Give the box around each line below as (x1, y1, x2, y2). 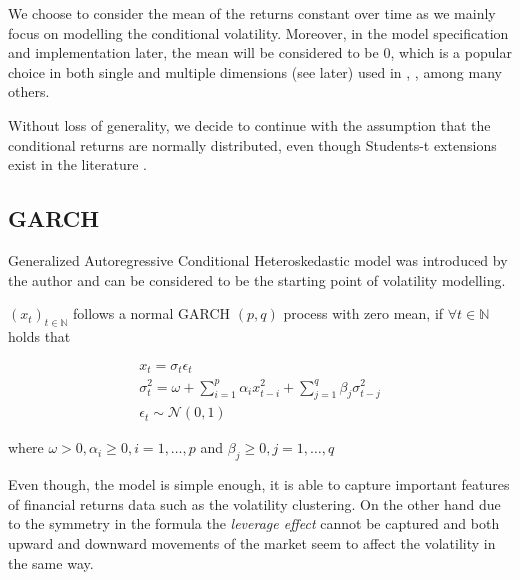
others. (8, 81, 50, 102)
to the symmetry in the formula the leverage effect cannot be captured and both (8, 513, 500, 534)
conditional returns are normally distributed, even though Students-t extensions (8, 134, 497, 155)
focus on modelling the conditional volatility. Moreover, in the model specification (8, 22, 509, 43)
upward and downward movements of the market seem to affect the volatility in (8, 532, 496, 553)
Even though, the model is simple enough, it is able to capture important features (8, 474, 510, 495)
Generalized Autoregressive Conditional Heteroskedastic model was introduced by (8, 249, 508, 270)
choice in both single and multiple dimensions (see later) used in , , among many (8, 61, 502, 82)
